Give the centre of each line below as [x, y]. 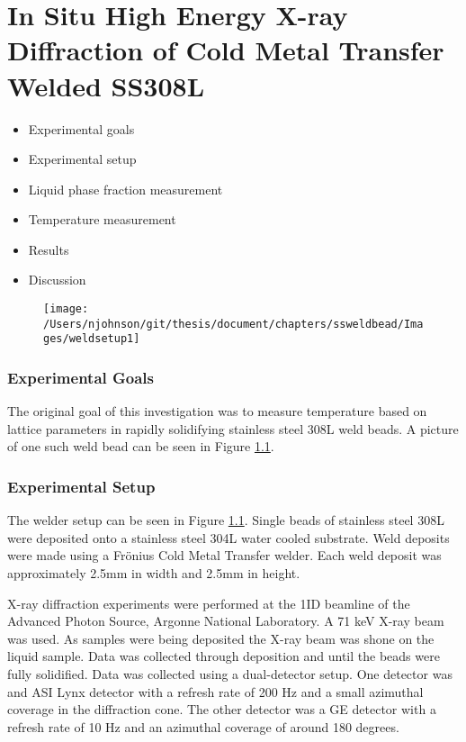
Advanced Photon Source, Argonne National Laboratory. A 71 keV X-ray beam [226, 621]
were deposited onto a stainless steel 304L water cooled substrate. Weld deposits [229, 537]
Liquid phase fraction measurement [125, 189]
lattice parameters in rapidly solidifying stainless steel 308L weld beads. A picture [233, 428]
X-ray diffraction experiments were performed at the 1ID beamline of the [209, 603]
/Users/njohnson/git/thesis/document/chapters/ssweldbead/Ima [233, 324]
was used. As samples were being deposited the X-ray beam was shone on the [221, 638]
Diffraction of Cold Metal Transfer [226, 50]
